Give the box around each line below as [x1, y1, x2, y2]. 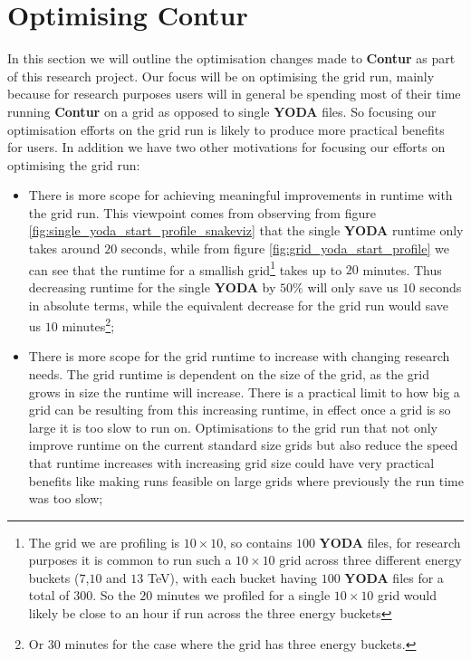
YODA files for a [344, 568, 444, 587]
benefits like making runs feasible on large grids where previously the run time [28, 471, 464, 490]
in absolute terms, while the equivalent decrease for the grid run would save [28, 295, 449, 314]
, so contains [223, 532, 293, 551]
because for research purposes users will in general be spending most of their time [7, 84, 461, 103]
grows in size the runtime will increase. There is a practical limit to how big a [28, 382, 460, 401]
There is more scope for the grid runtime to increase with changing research [28, 347, 450, 366]
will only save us [307, 277, 399, 296]
